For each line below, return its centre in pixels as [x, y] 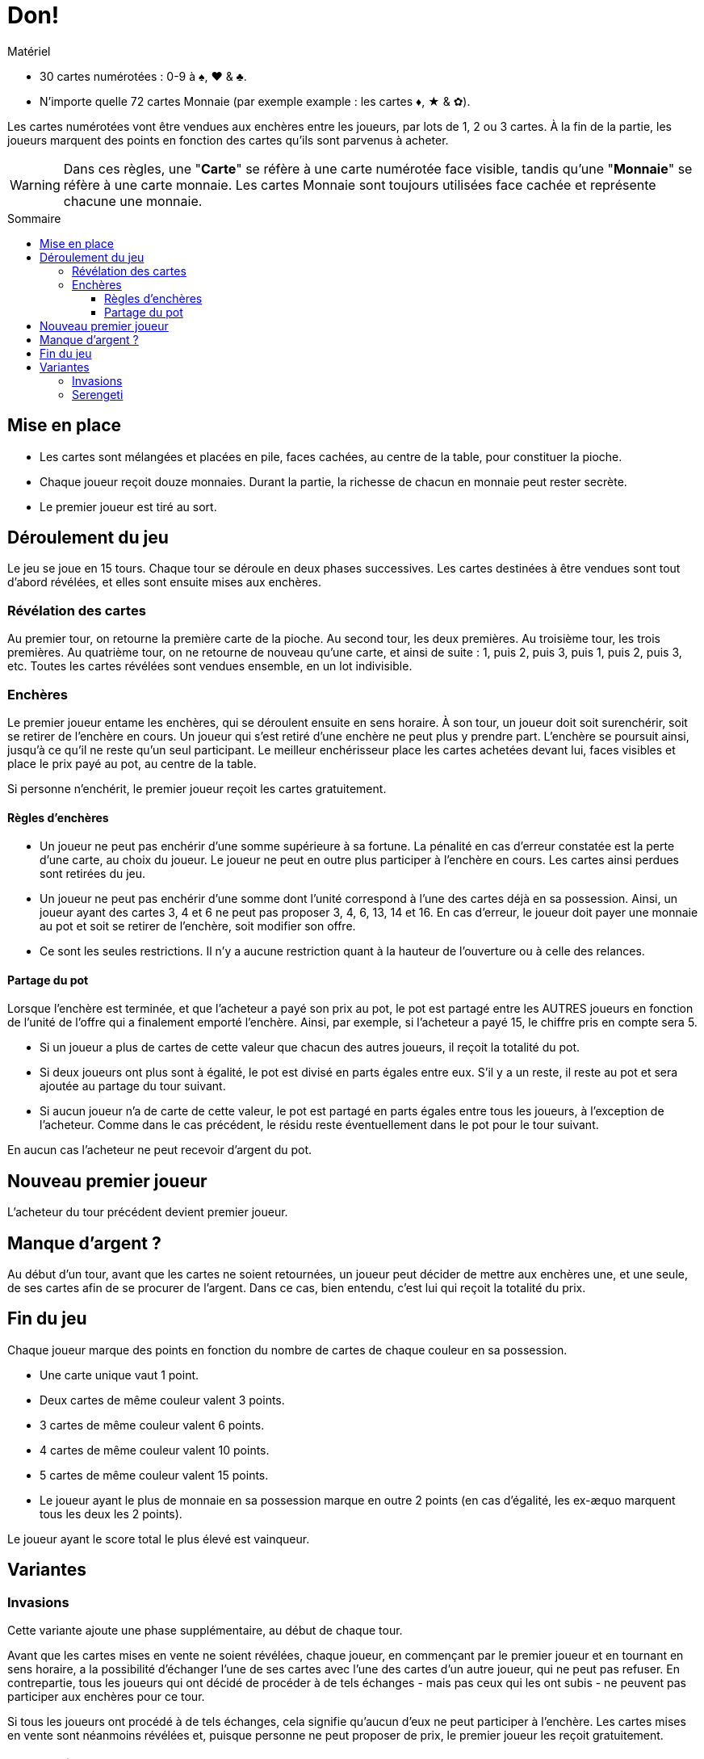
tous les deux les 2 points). [111, 1513]
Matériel [29, 51]
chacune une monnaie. [133, 201]
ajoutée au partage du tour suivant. [133, 1086]
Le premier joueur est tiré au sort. [128, 506]
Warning [35, 185]
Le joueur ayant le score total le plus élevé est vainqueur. [159, 1539]
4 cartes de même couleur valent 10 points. [155, 1450]
